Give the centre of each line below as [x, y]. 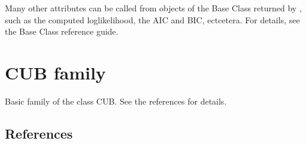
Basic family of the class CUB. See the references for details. [116, 101]
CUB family [55, 72]
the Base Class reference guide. [62, 31]
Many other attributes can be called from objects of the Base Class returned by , [153, 8]
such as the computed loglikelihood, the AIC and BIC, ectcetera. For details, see [152, 19]
